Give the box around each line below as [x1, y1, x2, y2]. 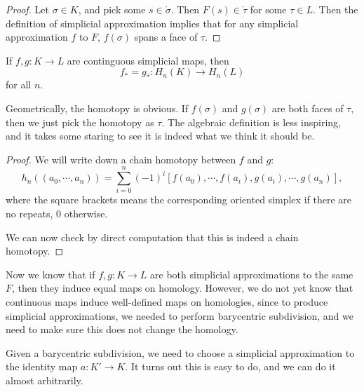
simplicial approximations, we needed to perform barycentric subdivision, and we [6, 308, 353, 323]
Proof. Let [6, 2, 49, 16]
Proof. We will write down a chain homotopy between [6, 151, 236, 166]
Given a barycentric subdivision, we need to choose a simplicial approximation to [6, 345, 355, 360]
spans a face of [134, 29, 198, 44]
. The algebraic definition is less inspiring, [161, 114, 341, 129]
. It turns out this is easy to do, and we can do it [125, 359, 336, 374]
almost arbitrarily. [6, 373, 83, 387]
